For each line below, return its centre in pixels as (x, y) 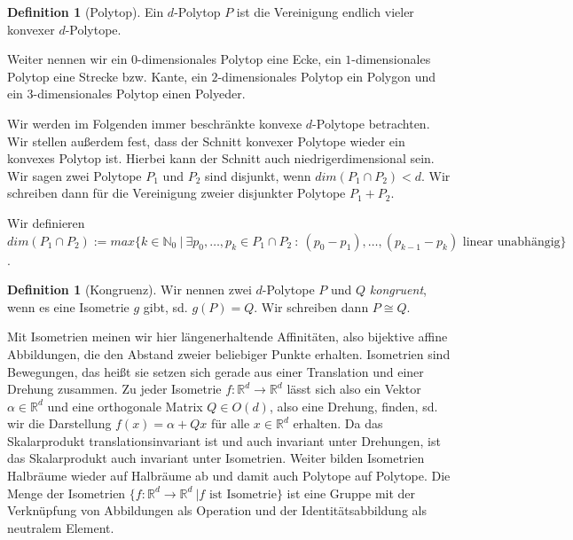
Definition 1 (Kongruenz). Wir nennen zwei (130, 290)
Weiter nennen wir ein (67, 59)
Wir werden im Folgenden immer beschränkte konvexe (155, 123)
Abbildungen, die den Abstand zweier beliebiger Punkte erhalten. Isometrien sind (229, 353)
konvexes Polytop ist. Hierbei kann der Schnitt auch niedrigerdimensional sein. (221, 158)
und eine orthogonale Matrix (125, 406)
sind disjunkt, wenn (258, 175)
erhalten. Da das (338, 423)
